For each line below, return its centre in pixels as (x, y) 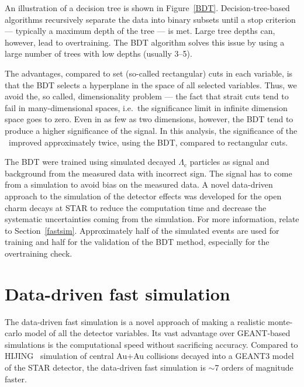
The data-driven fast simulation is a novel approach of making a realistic (135, 321)
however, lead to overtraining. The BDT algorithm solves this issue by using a (145, 42)
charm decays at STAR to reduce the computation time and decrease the (136, 207)
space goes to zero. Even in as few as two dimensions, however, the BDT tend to (149, 119)
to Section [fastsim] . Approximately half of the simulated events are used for (142, 230)
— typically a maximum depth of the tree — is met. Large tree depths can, (140, 31)
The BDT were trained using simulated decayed (90, 162)
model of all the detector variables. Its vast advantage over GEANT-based (158, 333)
